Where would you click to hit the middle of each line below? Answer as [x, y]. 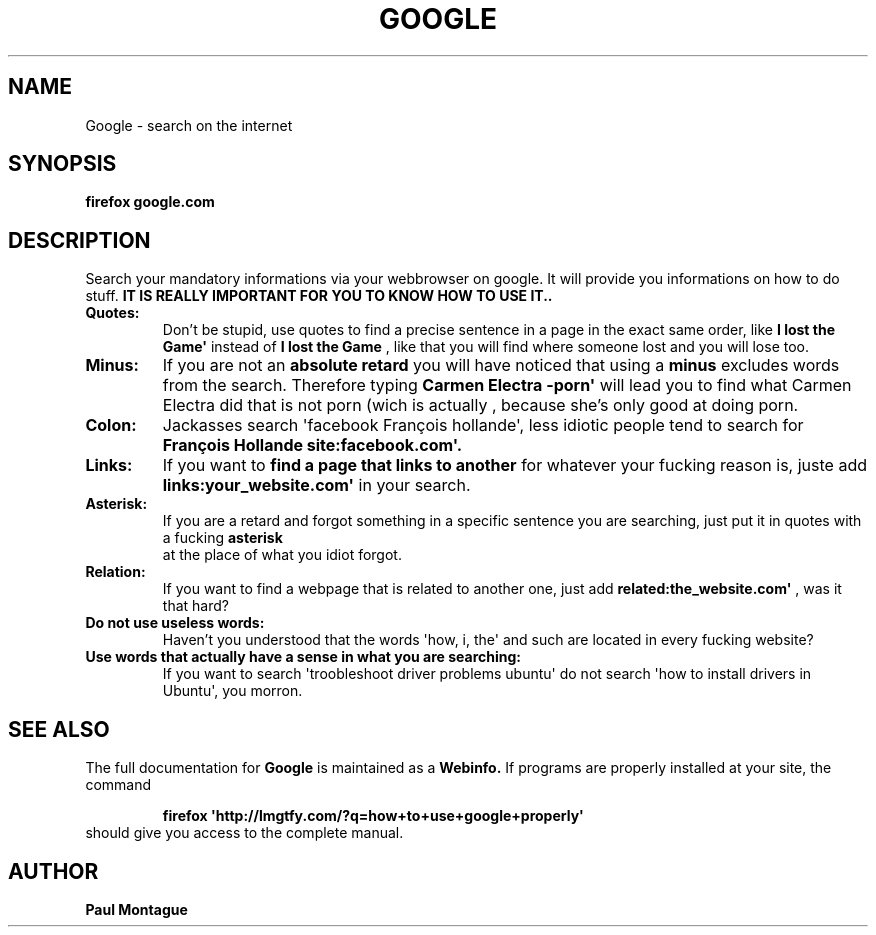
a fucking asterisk [222, 538]
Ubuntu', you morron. [232, 691]
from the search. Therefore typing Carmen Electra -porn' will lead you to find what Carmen [507, 385]
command [118, 785]
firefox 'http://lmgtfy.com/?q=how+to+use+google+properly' [373, 816]
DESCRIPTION [79, 240]
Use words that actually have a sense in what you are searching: [303, 657]
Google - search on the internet [189, 125]
